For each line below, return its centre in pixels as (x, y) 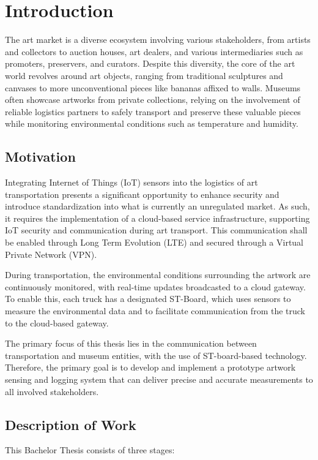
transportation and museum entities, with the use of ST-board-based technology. (156, 355)
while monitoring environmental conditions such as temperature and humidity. (152, 123)
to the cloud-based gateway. (57, 322)
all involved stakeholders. (52, 391)
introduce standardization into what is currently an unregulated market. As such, (157, 206)
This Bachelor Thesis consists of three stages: (90, 450)
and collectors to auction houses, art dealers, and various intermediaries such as (154, 51)
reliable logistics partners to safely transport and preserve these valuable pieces (153, 111)
